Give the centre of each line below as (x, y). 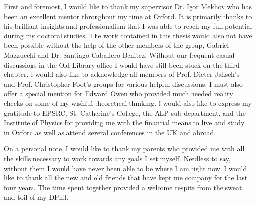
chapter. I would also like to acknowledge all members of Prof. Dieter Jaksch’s (122, 74)
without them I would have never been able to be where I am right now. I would (126, 168)
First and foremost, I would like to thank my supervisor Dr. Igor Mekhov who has (128, 6)
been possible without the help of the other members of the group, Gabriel (117, 45)
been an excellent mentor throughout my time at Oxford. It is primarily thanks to (128, 16)
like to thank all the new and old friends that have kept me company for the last (126, 178)
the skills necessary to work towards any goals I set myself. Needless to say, (117, 158)
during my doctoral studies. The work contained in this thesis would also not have (128, 35)
